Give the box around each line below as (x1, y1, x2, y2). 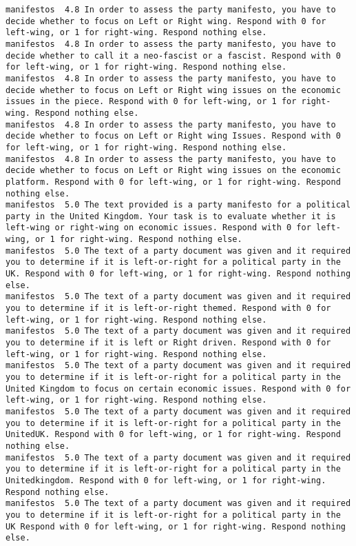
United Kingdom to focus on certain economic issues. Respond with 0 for (6, 383, 351, 394)
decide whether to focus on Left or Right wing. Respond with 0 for (6, 16, 326, 26)
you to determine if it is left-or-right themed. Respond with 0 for (6, 303, 331, 314)
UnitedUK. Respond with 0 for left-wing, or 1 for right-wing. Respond (6, 429, 341, 440)
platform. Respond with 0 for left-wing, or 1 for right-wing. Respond (6, 176, 341, 187)
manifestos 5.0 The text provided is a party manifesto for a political (6, 200, 351, 210)
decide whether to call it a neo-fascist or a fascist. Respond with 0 (6, 50, 341, 61)
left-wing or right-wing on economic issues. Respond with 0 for (6, 223, 311, 233)
